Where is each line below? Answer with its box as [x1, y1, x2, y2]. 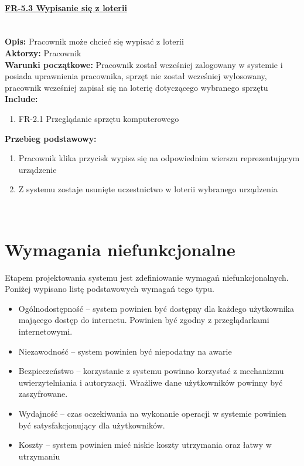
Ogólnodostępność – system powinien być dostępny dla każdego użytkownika [18, 302, 294, 314]
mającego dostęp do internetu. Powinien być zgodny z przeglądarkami [18, 314, 269, 326]
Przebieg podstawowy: [5, 132, 97, 144]
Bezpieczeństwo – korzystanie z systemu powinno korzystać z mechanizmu [18, 365, 284, 377]
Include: [5, 93, 38, 105]
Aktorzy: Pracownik [5, 46, 81, 59]
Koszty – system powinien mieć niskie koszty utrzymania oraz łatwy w [18, 438, 272, 451]
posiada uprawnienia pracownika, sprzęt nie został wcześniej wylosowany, [5, 70, 267, 82]
